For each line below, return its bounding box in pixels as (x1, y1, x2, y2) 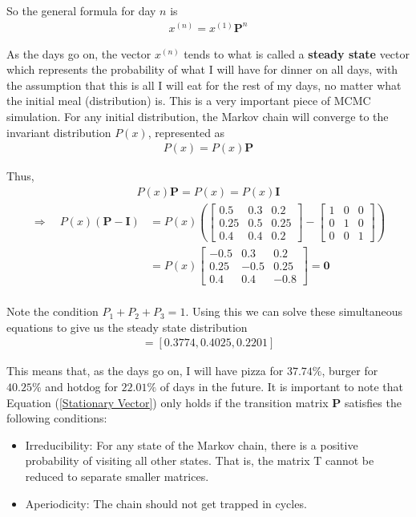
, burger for (321, 362, 378, 379)
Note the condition (6, 303, 99, 320)
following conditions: (6, 410, 107, 426)
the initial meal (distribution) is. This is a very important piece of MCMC (6, 92, 371, 109)
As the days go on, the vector (6, 45, 151, 62)
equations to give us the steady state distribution (6, 318, 248, 335)
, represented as (147, 123, 225, 140)
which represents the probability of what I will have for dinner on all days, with (6, 61, 398, 78)
